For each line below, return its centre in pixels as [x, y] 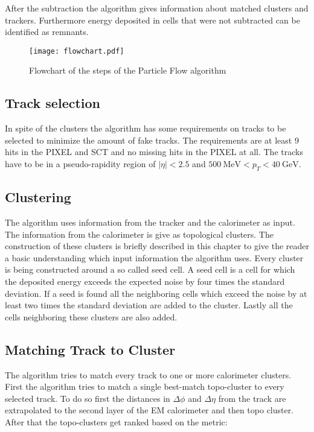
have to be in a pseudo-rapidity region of [80, 164]
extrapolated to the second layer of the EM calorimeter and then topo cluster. [149, 410]
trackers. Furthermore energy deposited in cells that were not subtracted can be [152, 20]
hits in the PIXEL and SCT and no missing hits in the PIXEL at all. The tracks [154, 152]
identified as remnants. [47, 32]
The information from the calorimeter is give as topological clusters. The [139, 234]
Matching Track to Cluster [90, 349]
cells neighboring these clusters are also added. [91, 316]
